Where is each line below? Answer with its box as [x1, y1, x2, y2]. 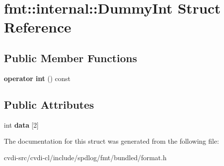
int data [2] [4, 119, 39, 130]
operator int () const [4, 73, 70, 83]
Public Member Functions [4, 50, 137, 65]
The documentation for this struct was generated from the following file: [4, 136, 219, 146]
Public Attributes [4, 97, 94, 112]
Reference [4, 17, 71, 37]
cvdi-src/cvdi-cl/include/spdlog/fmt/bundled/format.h [4, 152, 167, 162]
